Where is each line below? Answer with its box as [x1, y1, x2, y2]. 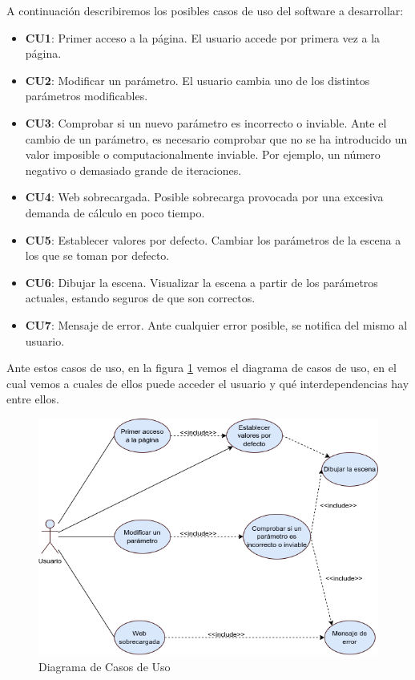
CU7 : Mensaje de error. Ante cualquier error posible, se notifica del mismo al [25, 316, 408, 333]
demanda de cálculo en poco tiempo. [25, 204, 205, 221]
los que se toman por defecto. [25, 247, 170, 264]
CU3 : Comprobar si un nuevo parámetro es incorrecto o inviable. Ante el [25, 114, 387, 131]
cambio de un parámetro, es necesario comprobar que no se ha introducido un [25, 130, 408, 147]
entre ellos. [6, 391, 59, 407]
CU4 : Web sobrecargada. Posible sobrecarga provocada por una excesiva [25, 188, 384, 205]
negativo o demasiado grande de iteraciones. [25, 161, 242, 178]
